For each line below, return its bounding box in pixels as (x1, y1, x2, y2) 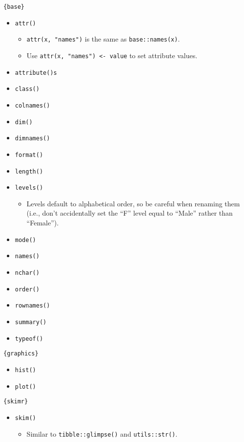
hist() (15, 366, 36, 374)
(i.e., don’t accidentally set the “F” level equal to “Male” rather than (26, 208, 233, 218)
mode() (15, 236, 36, 243)
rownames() (15, 302, 50, 309)
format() (15, 151, 43, 158)
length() (15, 168, 43, 175)
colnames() (15, 102, 50, 109)
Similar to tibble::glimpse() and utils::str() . (26, 428, 178, 439)
